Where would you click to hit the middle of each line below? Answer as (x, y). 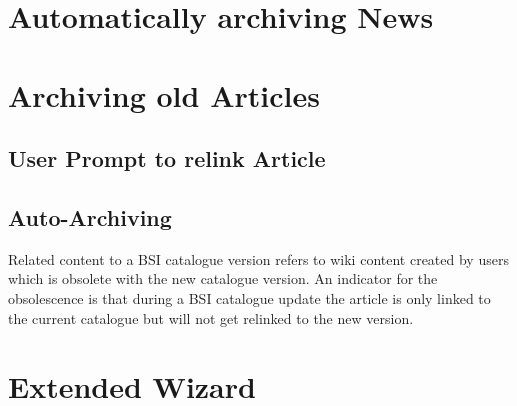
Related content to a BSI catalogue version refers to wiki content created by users (258, 258)
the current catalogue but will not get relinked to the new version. (211, 317)
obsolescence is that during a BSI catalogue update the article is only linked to (249, 297)
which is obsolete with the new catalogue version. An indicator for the (223, 278)
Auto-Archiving (90, 216)
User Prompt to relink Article (167, 158)
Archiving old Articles (164, 94)
